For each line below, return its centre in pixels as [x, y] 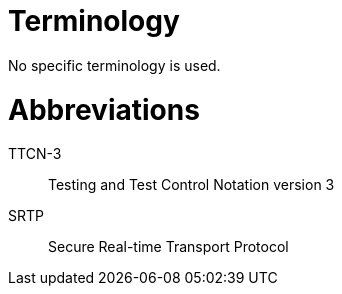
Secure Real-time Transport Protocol [168, 247]
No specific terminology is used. [114, 65]
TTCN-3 [35, 154]
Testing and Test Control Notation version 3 [191, 185]
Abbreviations [104, 109]
